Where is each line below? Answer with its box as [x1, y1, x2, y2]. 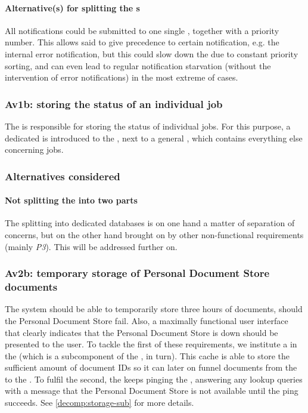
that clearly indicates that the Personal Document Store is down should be [5, 326, 278, 338]
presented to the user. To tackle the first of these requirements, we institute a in [5, 338, 297, 350]
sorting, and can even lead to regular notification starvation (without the [5, 59, 271, 72]
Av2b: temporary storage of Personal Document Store [5, 266, 270, 281]
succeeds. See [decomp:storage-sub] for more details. [5, 396, 194, 409]
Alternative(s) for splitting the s [5, 1, 140, 14]
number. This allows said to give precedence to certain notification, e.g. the [5, 36, 279, 48]
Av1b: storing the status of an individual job [5, 96, 223, 111]
